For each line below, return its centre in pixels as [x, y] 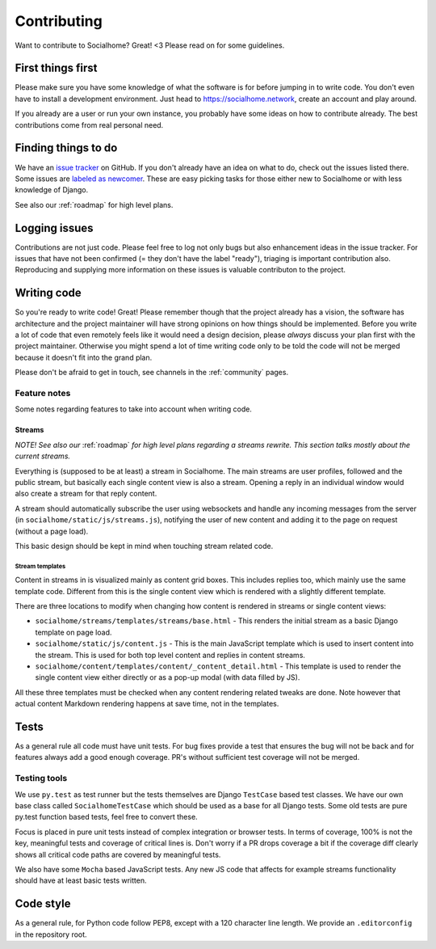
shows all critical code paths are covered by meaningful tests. [118, 854]
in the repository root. [51, 934]
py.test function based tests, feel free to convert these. [106, 817]
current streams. [43, 456]
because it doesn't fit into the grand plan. [84, 357]
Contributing [59, 21]
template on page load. [73, 632]
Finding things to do [66, 148]
